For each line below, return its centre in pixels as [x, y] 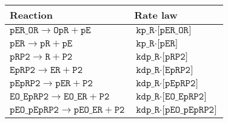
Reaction [32, 15]
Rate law [156, 15]
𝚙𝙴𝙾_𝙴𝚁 [88, 109]
